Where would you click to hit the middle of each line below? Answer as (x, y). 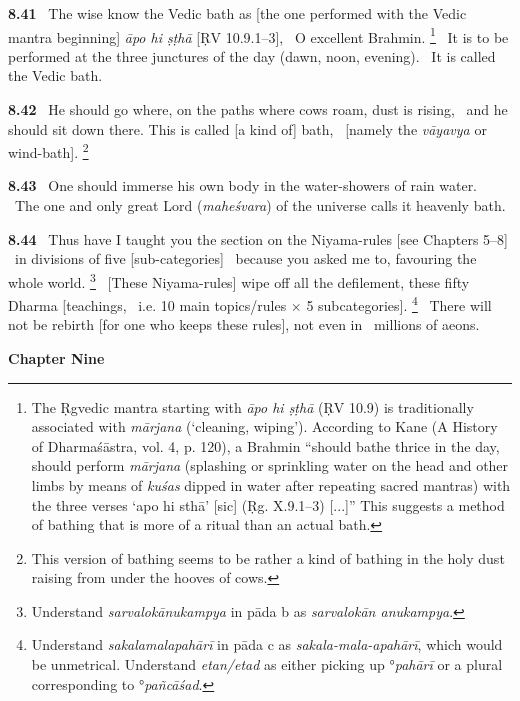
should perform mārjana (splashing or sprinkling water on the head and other (270, 465)
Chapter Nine (56, 357)
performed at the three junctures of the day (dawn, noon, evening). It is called (252, 55)
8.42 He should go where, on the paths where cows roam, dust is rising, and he (258, 109)
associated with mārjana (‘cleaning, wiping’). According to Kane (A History (264, 426)
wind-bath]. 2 (48, 150)
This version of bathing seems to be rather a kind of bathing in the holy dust (268, 557)
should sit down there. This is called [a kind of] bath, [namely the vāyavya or (247, 128)
